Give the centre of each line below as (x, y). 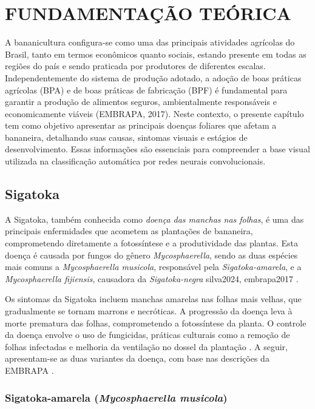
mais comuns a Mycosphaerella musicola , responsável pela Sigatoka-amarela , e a (153, 267)
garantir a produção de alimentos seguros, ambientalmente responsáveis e (141, 102)
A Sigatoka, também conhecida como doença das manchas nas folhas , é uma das (154, 219)
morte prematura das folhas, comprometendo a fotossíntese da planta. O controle (156, 323)
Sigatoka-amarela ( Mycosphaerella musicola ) (116, 397)
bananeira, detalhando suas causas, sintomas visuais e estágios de (126, 137)
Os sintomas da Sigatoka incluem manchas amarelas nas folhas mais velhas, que (153, 299)
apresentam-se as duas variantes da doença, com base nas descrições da (137, 358)
